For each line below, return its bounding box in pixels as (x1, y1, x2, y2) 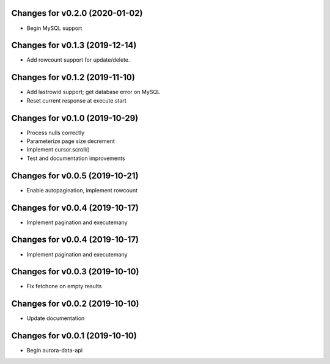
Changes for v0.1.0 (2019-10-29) (11, 113, 139, 123)
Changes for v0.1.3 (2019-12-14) (11, 40, 137, 51)
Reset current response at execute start (26, 96, 127, 104)
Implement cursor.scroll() (26, 146, 90, 153)
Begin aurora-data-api (26, 347, 82, 354)
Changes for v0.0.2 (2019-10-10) (11, 299, 139, 309)
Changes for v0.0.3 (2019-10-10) (11, 266, 139, 277)
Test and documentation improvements (26, 155, 125, 162)
